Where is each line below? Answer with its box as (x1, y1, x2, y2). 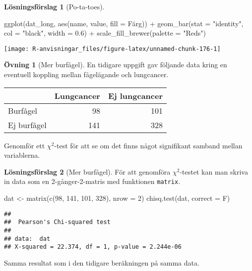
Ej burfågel (8, 119, 47, 131)
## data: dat (4, 235, 51, 242)
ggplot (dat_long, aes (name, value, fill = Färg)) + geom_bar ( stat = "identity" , (4, 18, 244, 28)
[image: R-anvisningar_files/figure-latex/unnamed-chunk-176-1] (4, 45, 221, 52)
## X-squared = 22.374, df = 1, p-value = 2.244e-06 (4, 243, 182, 251)
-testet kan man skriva (180, 166, 248, 177)
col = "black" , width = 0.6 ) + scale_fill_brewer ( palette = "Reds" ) (4, 28, 206, 38)
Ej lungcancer (108, 90, 163, 101)
